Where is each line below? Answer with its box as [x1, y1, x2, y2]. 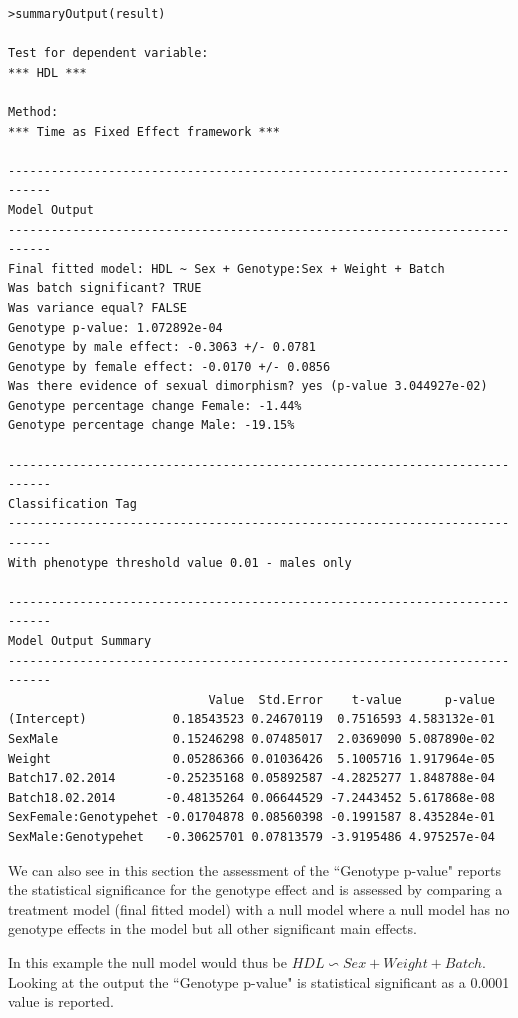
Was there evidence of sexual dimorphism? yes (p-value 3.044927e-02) [8, 379, 488, 394]
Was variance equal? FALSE [8, 300, 187, 315]
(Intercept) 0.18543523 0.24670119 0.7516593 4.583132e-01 [8, 712, 495, 727]
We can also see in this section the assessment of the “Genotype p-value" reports [8, 859, 501, 880]
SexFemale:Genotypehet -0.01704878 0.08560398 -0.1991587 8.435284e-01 [8, 810, 495, 825]
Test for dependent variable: [8, 46, 209, 61]
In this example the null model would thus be [8, 951, 287, 972]
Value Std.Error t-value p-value [208, 692, 495, 707]
